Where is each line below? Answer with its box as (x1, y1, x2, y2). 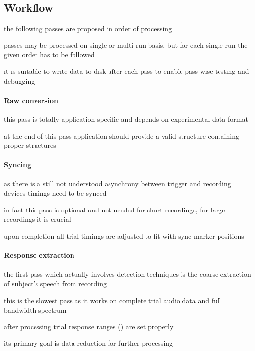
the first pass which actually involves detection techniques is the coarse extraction (4, 269, 251, 279)
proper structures (4, 140, 56, 150)
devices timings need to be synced (4, 188, 107, 198)
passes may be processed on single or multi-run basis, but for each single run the (4, 39, 248, 50)
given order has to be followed (4, 49, 95, 60)
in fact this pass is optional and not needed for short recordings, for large (4, 204, 225, 214)
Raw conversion (4, 95, 59, 105)
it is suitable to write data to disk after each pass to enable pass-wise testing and (4, 66, 249, 76)
